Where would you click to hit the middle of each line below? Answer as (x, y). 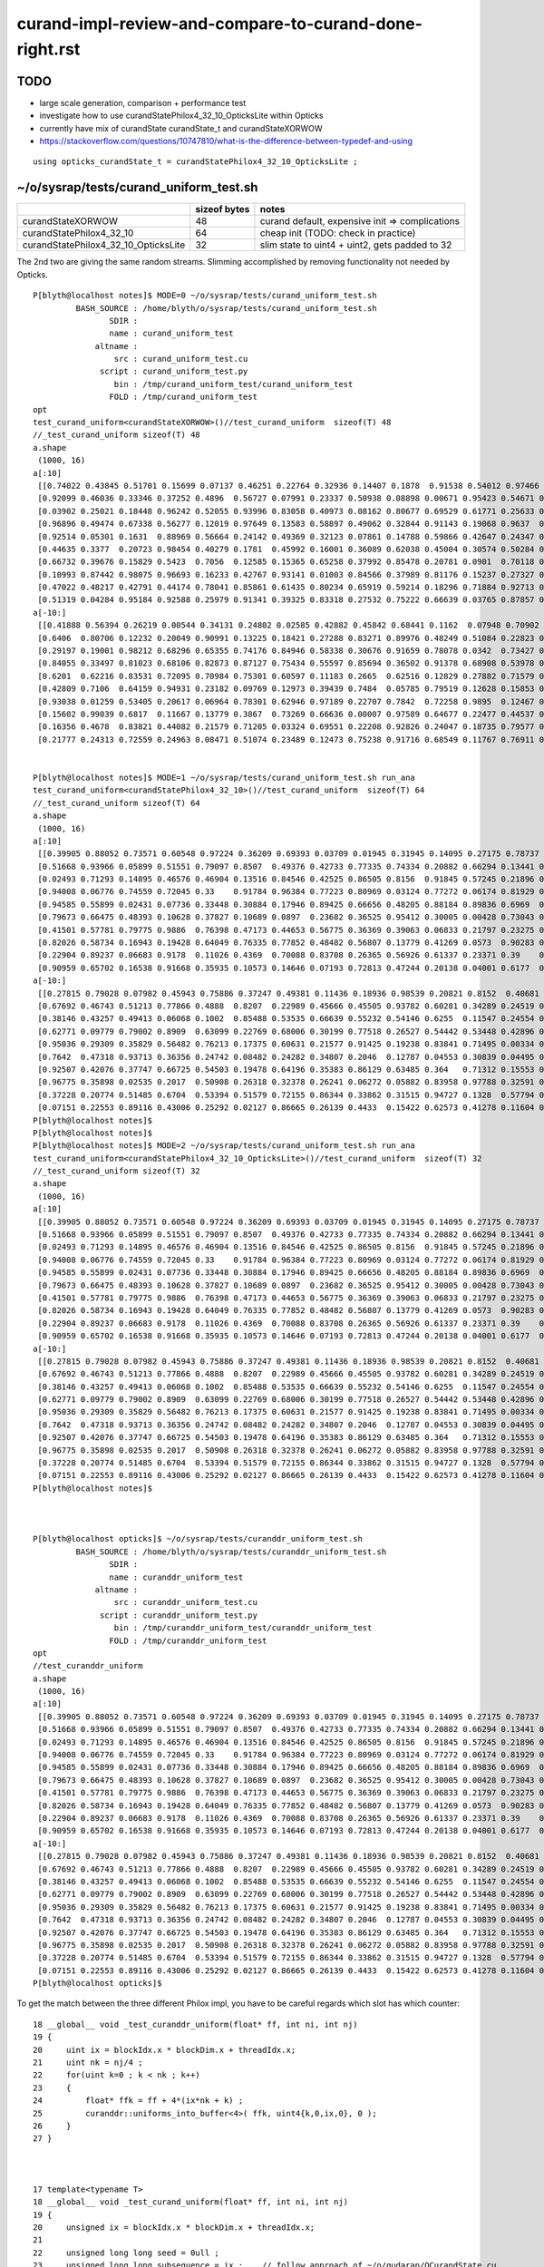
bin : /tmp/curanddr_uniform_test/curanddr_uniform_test (243, 1628)
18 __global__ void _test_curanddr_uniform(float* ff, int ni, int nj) (195, 2024)
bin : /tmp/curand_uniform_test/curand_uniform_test (233, 384)
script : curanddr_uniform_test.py (179, 1615)
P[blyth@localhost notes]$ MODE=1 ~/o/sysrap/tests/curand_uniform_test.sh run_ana (224, 777)
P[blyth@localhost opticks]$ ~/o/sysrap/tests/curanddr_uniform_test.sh (198, 1539)
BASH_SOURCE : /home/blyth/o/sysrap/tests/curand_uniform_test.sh (226, 308)
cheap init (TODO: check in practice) (338, 233)
